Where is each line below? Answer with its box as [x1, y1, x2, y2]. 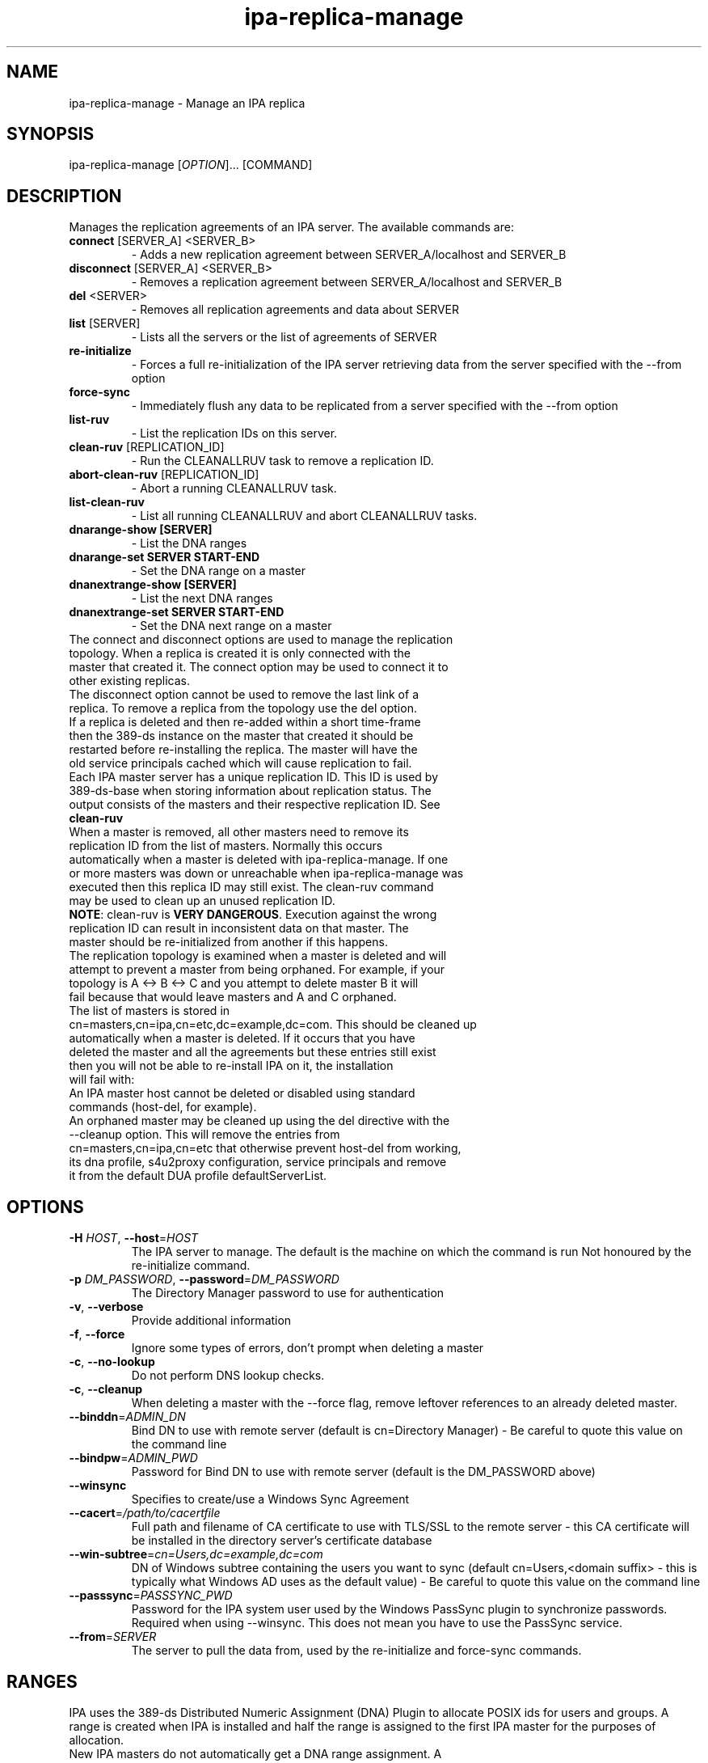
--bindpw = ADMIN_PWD [69, 1451, 198, 1465]
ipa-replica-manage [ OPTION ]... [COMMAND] [69, 158, 313, 172]
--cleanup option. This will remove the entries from [69, 1127, 340, 1142]
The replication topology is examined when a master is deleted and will [69, 949, 447, 963]
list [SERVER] [69, 316, 141, 331]
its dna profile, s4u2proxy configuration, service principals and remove [69, 1155, 447, 1169]
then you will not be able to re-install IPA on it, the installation [69, 1059, 394, 1073]
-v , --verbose [69, 1300, 144, 1314]
